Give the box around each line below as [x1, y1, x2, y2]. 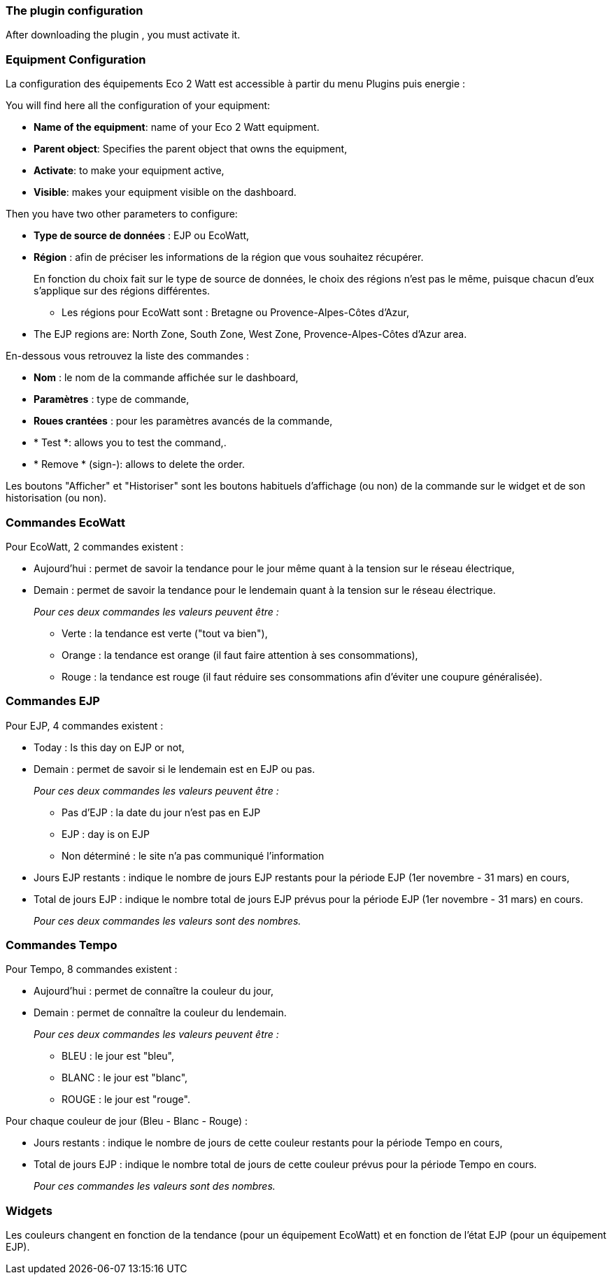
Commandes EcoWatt [6, 515, 125, 529]
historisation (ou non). [6, 492, 107, 504]
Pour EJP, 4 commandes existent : [6, 719, 164, 732]
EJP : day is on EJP [62, 827, 150, 840]
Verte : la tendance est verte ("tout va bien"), [62, 627, 268, 639]
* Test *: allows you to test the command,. [34, 436, 227, 449]
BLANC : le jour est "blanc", [62, 1072, 188, 1084]
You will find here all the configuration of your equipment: [6, 99, 271, 112]
